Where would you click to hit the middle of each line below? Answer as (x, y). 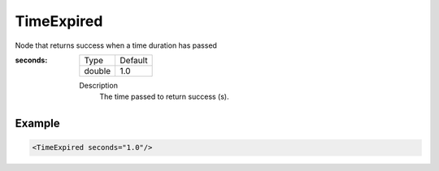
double (98, 71)
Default (134, 60)
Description (98, 85)
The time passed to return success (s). (164, 96)
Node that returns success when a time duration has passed (116, 45)
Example (37, 124)
